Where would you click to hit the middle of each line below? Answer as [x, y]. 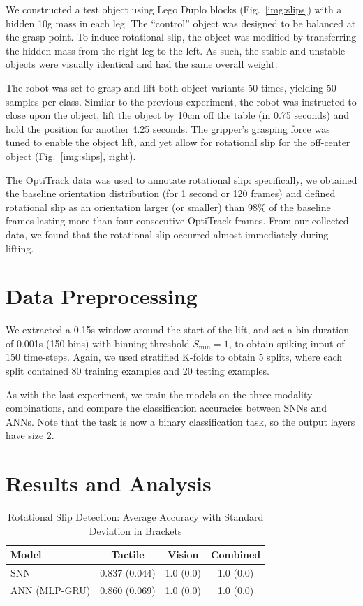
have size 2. [30, 435]
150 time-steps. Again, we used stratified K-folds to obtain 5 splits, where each [174, 357]
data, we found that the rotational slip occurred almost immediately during [167, 234]
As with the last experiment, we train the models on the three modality [159, 394]
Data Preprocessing [102, 296]
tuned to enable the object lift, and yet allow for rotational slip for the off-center [178, 142]
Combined [236, 555]
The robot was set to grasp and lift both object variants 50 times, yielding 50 [171, 87]
